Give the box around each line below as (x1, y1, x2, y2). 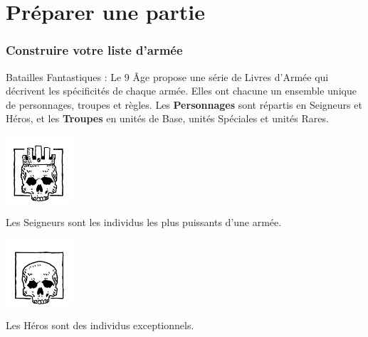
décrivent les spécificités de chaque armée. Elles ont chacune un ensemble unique (6, 83, 357, 98)
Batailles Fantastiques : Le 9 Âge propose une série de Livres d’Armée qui (6, 69, 329, 84)
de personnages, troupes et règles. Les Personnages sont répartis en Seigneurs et (6, 97, 362, 112)
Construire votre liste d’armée (6, 41, 183, 59)
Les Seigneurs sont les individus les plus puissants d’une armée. (6, 215, 282, 230)
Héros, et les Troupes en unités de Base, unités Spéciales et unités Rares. (6, 111, 329, 126)
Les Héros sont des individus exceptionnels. (6, 318, 194, 333)
